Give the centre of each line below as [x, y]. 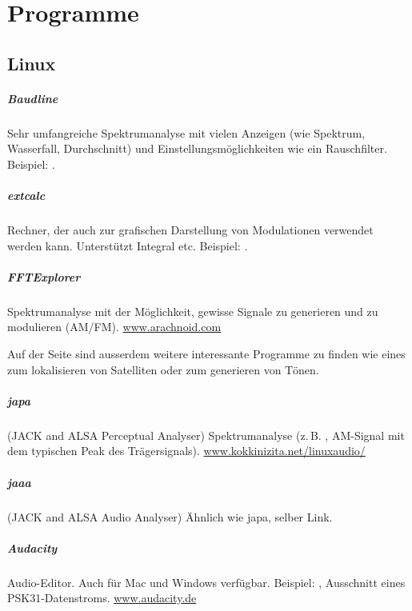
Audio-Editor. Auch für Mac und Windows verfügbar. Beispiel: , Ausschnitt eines [206, 582]
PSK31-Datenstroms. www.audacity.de [102, 598]
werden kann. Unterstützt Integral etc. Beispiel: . [128, 245]
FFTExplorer [44, 276]
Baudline [33, 98]
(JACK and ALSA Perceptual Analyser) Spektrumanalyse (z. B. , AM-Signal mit [206, 435]
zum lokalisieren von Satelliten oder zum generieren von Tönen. [163, 369]
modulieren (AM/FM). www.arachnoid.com [114, 327]
